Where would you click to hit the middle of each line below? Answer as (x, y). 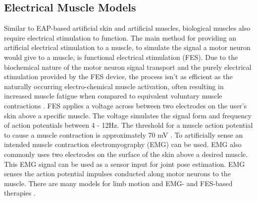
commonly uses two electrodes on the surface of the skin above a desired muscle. (126, 154)
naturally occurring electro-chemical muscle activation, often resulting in (114, 86)
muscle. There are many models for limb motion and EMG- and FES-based (118, 183)
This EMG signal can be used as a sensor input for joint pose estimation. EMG (125, 164)
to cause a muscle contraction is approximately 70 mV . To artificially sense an (124, 134)
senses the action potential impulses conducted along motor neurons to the (117, 174)
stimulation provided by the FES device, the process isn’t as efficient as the (118, 76)
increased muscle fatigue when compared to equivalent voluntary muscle (113, 96)
